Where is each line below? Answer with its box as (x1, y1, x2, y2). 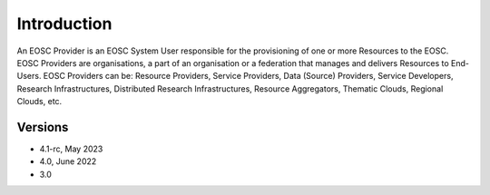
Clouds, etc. (16, 96, 63, 107)
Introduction (16, 14, 113, 34)
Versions (16, 119, 69, 135)
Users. (16, 71, 42, 82)
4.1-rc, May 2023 (39, 143, 103, 154)
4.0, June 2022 (39, 156, 97, 167)
